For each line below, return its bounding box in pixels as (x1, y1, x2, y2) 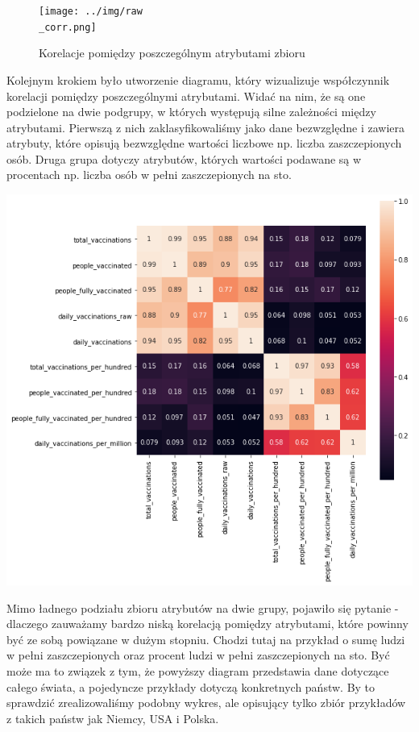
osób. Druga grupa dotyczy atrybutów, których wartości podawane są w (6, 150, 362, 167)
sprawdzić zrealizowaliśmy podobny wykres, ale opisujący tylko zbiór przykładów (6, 694, 406, 711)
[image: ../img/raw (39, 6, 143, 17)
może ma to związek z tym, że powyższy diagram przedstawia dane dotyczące (6, 662, 389, 679)
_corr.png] (39, 21, 97, 33)
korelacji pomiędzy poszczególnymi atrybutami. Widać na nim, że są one (6, 87, 366, 104)
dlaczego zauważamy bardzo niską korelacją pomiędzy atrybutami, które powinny (6, 615, 409, 632)
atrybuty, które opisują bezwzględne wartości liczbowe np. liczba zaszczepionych (6, 135, 402, 152)
